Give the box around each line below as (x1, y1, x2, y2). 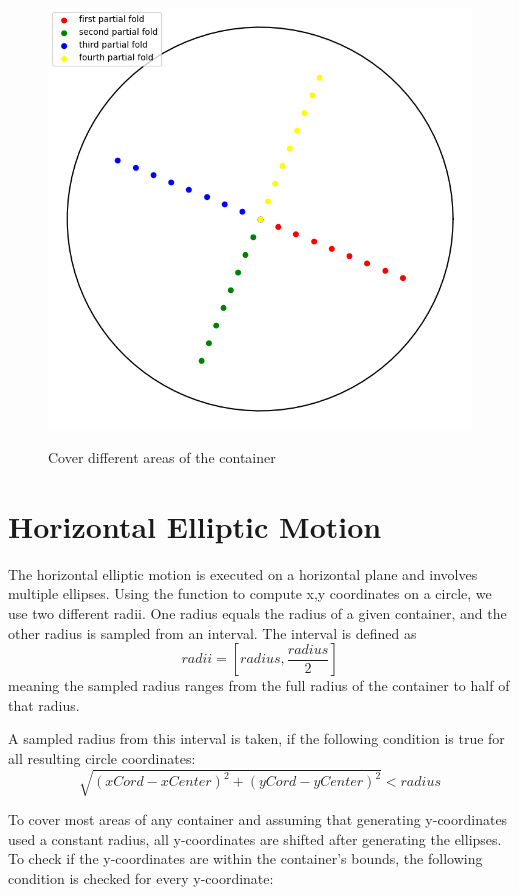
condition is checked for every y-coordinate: (8, 867, 274, 888)
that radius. (8, 694, 80, 715)
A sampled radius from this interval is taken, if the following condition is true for (8, 728, 505, 749)
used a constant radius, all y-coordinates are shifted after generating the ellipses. (8, 828, 502, 849)
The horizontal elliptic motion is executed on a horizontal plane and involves (8, 563, 478, 584)
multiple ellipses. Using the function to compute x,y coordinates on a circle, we (8, 583, 492, 604)
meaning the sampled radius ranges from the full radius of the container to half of (8, 675, 510, 696)
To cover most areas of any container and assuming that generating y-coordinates (8, 809, 508, 830)
